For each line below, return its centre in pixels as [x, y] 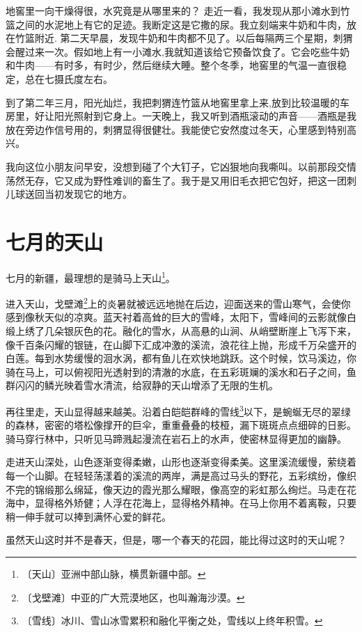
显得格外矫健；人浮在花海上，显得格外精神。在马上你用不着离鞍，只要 [195, 503]
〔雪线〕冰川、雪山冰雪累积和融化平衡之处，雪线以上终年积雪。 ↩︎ [172, 621]
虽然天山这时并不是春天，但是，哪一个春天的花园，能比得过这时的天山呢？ [176, 540]
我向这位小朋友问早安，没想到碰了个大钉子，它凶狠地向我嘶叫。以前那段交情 [181, 166]
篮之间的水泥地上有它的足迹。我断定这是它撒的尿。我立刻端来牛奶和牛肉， [176, 24]
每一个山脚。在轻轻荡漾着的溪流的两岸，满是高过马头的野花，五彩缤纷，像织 [181, 475]
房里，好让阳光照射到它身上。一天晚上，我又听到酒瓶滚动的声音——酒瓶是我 [181, 116]
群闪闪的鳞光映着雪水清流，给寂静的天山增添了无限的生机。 [142, 385]
